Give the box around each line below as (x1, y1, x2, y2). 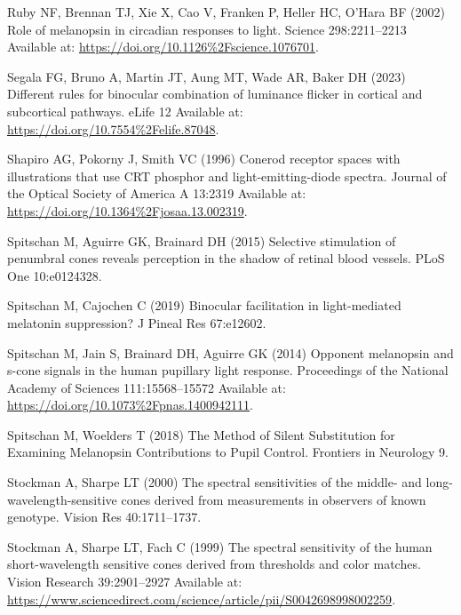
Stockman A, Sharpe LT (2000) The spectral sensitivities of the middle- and (7, 473, 422, 491)
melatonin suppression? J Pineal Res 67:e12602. (7, 313, 266, 331)
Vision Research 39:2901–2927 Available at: (7, 572, 242, 591)
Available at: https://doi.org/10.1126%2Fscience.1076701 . (7, 37, 319, 56)
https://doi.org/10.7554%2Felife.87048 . (7, 119, 219, 138)
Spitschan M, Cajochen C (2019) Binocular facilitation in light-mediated (7, 296, 401, 315)
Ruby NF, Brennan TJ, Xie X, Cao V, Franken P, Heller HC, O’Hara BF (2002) (7, 3, 445, 20)
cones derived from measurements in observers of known (121, 490, 426, 508)
